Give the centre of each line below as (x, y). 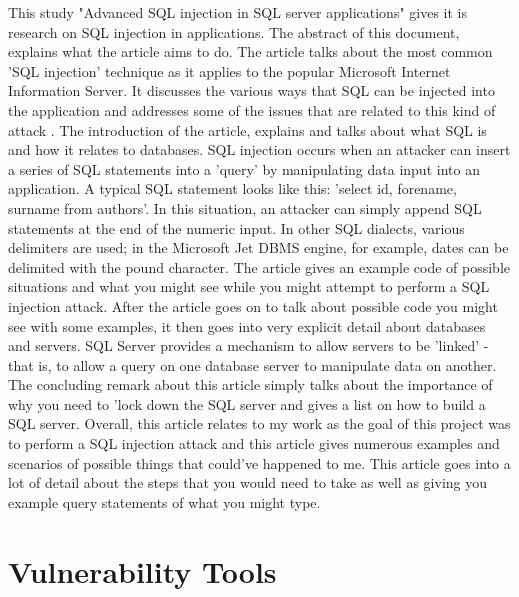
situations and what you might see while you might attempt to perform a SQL (249, 286)
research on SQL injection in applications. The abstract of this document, (234, 31)
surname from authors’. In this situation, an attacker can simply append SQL (245, 207)
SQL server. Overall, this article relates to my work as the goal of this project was (259, 423)
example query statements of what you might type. (164, 501)
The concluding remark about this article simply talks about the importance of (250, 384)
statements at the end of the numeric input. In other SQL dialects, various (236, 227)
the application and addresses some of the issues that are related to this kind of (252, 109)
